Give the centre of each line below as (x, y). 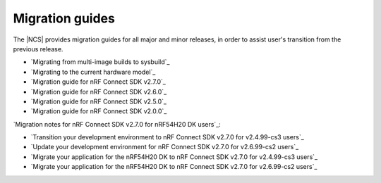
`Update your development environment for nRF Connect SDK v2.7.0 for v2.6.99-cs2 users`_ (165, 147)
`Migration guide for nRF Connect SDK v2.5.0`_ (99, 101)
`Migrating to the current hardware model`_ (93, 72)
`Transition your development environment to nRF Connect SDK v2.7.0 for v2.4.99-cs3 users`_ (168, 137)
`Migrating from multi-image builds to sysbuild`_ (100, 62)
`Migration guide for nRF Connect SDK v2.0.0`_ (99, 111)
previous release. (38, 49)
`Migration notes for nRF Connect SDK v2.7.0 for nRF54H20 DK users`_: (117, 124)
